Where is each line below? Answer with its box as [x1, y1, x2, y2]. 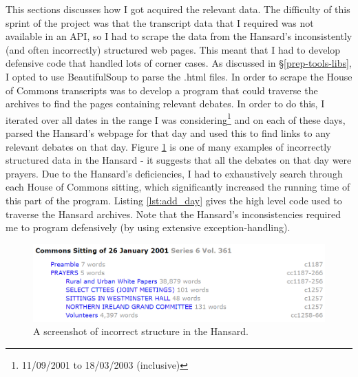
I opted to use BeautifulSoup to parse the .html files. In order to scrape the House [6, 69, 352, 83]
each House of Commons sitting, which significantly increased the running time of [6, 180, 350, 194]
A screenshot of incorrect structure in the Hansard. [33, 324, 249, 338]
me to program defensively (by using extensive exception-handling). [6, 220, 291, 235]
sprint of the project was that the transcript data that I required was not [6, 15, 314, 30]
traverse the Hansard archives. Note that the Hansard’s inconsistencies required [6, 206, 341, 221]
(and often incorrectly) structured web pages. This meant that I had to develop [6, 42, 341, 56]
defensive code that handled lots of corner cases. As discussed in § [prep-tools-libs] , [6, 56, 352, 70]
